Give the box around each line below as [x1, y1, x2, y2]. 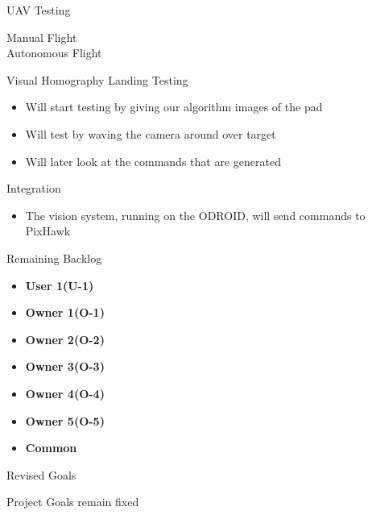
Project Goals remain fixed [6, 493, 139, 510]
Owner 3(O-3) [25, 358, 105, 375]
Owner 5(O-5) [25, 412, 105, 429]
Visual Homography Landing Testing [6, 71, 188, 88]
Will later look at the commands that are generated [25, 152, 281, 169]
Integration [6, 180, 61, 197]
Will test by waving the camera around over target [25, 125, 276, 142]
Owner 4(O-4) [25, 384, 105, 401]
